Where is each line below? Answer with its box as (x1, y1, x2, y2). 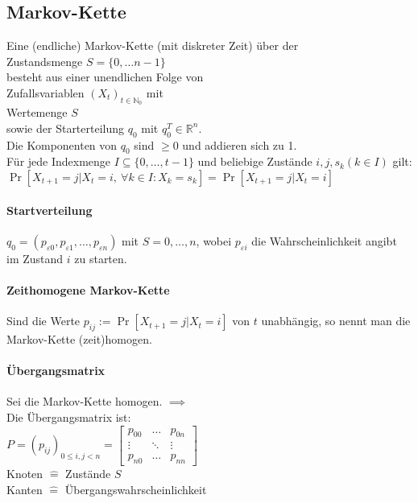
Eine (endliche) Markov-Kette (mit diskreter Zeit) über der (6, 37, 299, 54)
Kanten (6, 480, 43, 497)
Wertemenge (6, 104, 68, 121)
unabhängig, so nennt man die (261, 312, 411, 329)
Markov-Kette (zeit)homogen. (6, 330, 152, 347)
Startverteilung (6, 201, 93, 218)
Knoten (6, 465, 43, 482)
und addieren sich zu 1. (182, 136, 297, 153)
